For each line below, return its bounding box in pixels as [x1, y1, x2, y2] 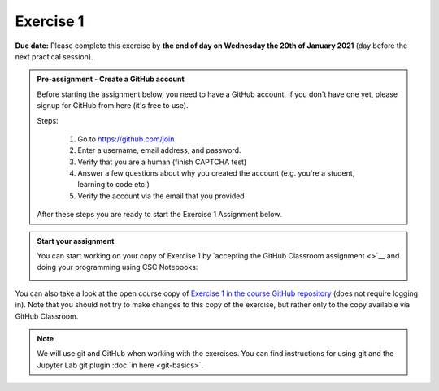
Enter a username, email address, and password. [77, 146, 241, 155]
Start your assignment [37, 236, 115, 245]
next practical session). [15, 51, 93, 61]
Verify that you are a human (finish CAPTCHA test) [77, 157, 247, 167]
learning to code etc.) [77, 180, 150, 189]
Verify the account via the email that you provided [77, 191, 245, 201]
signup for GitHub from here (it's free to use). [37, 101, 189, 111]
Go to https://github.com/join [77, 134, 175, 144]
